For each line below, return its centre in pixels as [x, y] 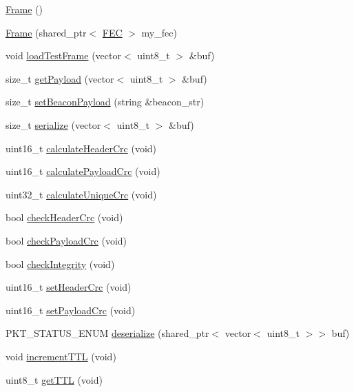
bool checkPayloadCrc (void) [66, 240]
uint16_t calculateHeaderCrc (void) [81, 148]
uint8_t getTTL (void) [54, 379]
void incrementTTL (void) [61, 356]
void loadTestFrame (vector [63, 55]
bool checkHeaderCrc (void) [64, 217]
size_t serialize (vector [53, 124]
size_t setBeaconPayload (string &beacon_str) [105, 102]
